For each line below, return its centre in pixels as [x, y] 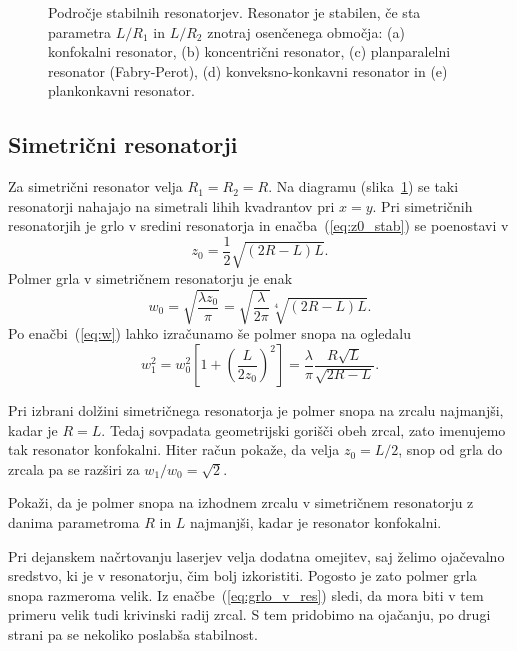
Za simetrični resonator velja [95, 186]
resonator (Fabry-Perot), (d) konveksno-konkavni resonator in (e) [248, 70]
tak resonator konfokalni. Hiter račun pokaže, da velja [174, 449]
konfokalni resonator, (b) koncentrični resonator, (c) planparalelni [249, 51]
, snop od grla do [450, 449]
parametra [80, 31]
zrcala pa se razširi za [74, 468]
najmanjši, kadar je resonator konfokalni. [316, 521]
